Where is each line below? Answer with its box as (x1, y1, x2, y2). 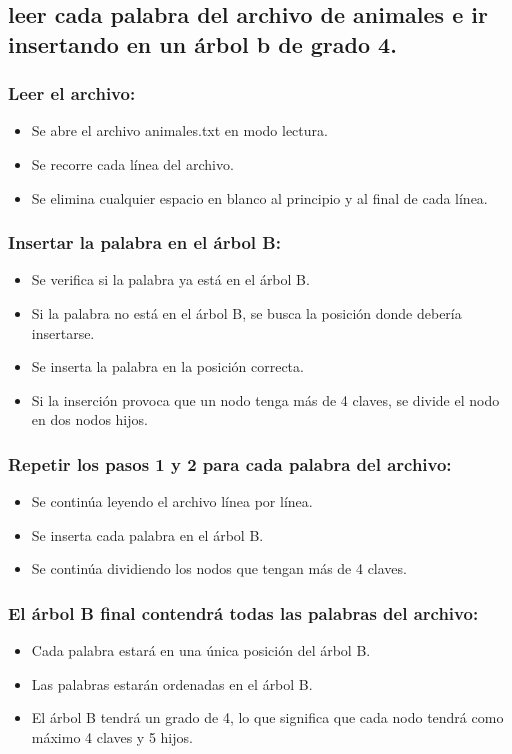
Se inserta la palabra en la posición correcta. (31, 356, 304, 377)
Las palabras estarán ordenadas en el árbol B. (31, 673, 313, 694)
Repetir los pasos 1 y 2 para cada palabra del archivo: (8, 451, 452, 476)
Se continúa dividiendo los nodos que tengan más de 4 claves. (31, 558, 407, 579)
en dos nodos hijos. (31, 409, 148, 430)
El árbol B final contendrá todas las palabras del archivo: (8, 600, 479, 625)
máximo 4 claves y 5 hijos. (31, 726, 193, 747)
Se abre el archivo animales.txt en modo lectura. (31, 120, 328, 141)
